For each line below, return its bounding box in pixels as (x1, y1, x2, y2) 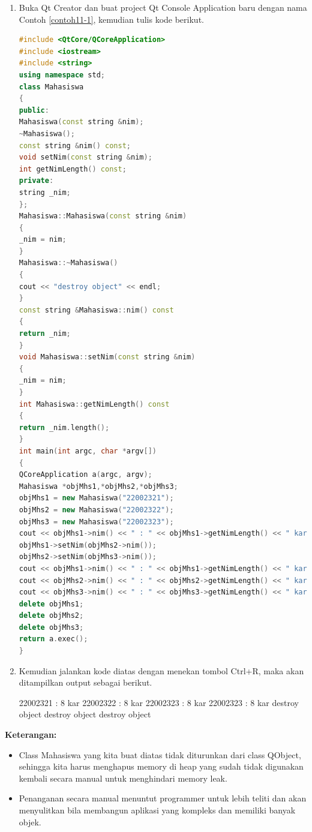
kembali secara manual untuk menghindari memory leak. (19, 771, 227, 784)
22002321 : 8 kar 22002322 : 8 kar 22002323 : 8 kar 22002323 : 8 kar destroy (19, 696, 299, 708)
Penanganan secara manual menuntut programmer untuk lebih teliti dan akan (19, 792, 307, 804)
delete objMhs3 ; (19, 623, 84, 632)
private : (19, 176, 54, 185)
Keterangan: (5, 728, 57, 741)
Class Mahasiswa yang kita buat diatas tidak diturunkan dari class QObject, (19, 748, 301, 761)
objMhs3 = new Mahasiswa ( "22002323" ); (19, 517, 174, 526)
